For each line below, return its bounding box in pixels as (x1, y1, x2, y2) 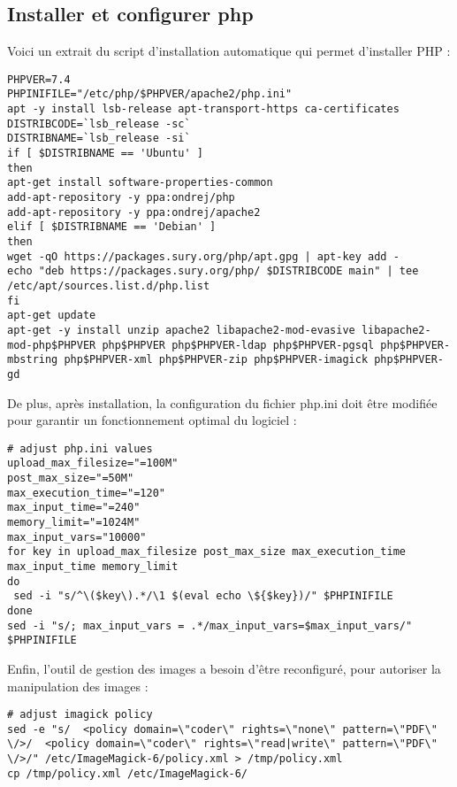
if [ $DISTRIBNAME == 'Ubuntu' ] (7, 147, 203, 160)
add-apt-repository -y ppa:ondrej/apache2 (7, 205, 261, 219)
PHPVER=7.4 (7, 73, 71, 86)
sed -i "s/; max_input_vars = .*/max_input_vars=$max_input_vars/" (7, 619, 413, 632)
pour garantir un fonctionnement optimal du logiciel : (7, 411, 297, 429)
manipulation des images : (7, 676, 149, 695)
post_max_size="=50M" (7, 472, 134, 485)
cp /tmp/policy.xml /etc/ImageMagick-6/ (7, 767, 248, 780)
